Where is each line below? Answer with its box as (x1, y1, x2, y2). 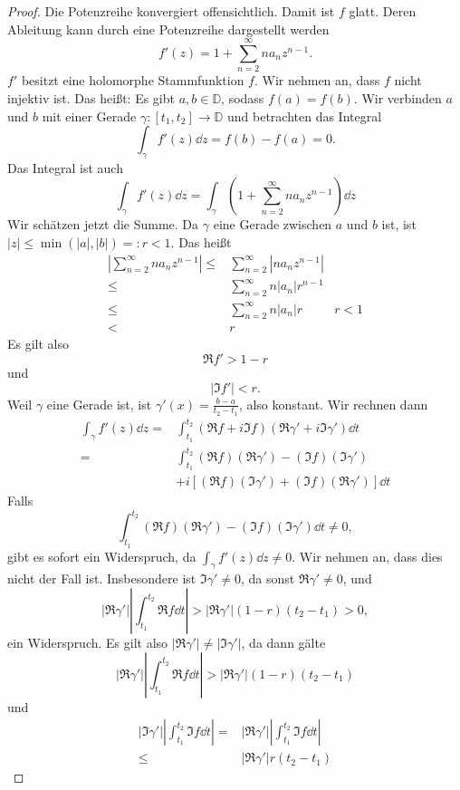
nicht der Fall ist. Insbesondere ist (7, 569, 196, 588)
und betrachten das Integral (226, 106, 382, 125)
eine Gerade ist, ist (46, 394, 152, 413)
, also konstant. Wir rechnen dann (238, 394, 428, 413)
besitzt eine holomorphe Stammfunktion (21, 71, 244, 90)
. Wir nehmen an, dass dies (292, 546, 443, 565)
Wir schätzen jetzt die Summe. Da (7, 215, 199, 234)
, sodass (221, 88, 264, 107)
